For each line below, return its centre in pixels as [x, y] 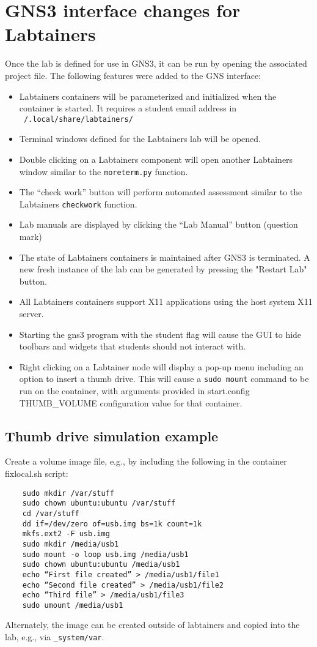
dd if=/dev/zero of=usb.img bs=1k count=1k [112, 524]
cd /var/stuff [51, 513]
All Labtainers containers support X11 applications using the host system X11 [166, 301]
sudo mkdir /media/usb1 [71, 544]
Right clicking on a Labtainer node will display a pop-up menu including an [161, 366]
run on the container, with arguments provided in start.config [134, 391]
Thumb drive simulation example [112, 436]
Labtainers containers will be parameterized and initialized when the [148, 96]
